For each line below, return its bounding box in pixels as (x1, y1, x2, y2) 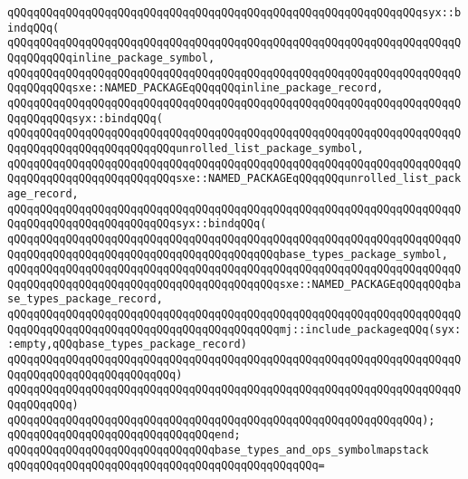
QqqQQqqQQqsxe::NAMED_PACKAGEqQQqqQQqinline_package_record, (7, 81, 384, 95)
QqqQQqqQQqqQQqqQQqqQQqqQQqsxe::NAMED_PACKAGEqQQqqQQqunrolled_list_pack (7, 172, 462, 186)
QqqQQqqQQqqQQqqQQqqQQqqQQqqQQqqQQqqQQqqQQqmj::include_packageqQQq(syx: (7, 322, 462, 336)
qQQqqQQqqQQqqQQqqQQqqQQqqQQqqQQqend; (7, 428, 241, 442)
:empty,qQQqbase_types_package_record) (7, 338, 247, 351)
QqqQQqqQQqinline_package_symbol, (7, 51, 215, 64)
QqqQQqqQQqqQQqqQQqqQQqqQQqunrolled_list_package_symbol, (7, 141, 364, 155)
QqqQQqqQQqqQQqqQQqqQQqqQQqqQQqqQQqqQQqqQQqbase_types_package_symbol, (7, 247, 448, 261)
